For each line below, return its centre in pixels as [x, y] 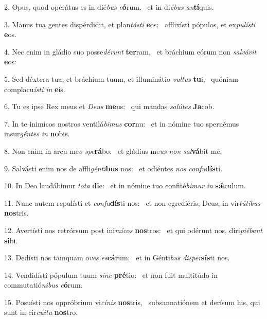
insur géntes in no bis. [37, 134]
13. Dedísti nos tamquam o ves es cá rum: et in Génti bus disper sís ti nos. [117, 258]
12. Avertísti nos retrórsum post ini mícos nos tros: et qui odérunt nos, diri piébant [133, 230]
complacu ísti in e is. [35, 89]
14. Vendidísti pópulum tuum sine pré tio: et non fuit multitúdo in [111, 274]
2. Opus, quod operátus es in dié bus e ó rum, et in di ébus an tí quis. [109, 7]
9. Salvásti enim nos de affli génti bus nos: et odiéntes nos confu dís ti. [113, 168]
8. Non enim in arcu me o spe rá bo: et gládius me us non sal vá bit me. [113, 150]
